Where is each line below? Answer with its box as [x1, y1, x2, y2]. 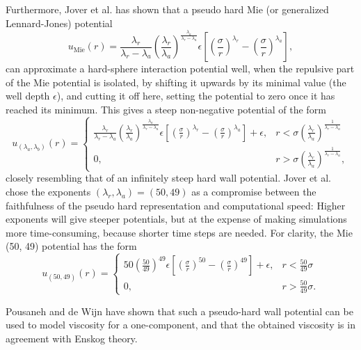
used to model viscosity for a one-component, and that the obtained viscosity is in [6, 317, 355, 332]
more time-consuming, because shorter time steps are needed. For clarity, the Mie [6, 225, 353, 239]
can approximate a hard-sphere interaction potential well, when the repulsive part [6, 61, 355, 76]
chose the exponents [6, 184, 91, 198]
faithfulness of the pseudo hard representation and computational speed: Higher [6, 198, 346, 212]
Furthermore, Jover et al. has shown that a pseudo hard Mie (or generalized [6, 2, 329, 16]
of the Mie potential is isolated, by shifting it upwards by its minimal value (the [6, 74, 346, 89]
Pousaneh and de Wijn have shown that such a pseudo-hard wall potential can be [6, 303, 353, 318]
